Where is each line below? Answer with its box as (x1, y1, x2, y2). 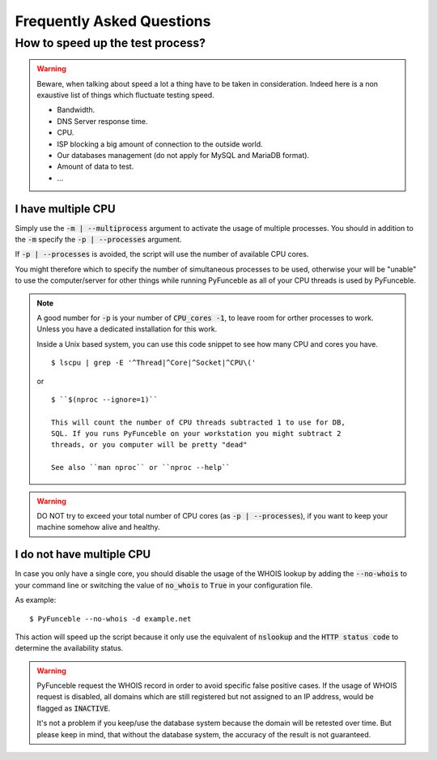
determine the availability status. (15, 643, 124, 653)
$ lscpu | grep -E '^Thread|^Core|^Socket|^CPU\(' (51, 358, 257, 368)
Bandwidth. (57, 105, 95, 115)
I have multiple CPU (15, 202, 117, 216)
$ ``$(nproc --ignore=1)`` (51, 395, 158, 404)
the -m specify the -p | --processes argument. (15, 235, 182, 245)
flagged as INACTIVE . (36, 703, 111, 713)
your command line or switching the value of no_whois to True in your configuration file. (15, 580, 313, 590)
